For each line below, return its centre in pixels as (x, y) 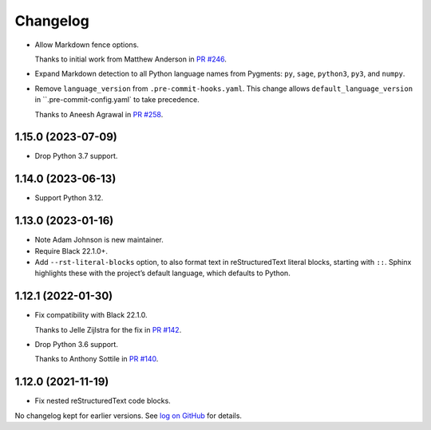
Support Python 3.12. (69, 198)
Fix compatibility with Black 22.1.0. (91, 315)
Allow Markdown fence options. (87, 45)
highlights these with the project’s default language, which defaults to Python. (162, 273)
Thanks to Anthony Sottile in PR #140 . (97, 359)
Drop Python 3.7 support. (76, 156)
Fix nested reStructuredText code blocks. (103, 401)
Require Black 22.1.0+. (71, 251)
